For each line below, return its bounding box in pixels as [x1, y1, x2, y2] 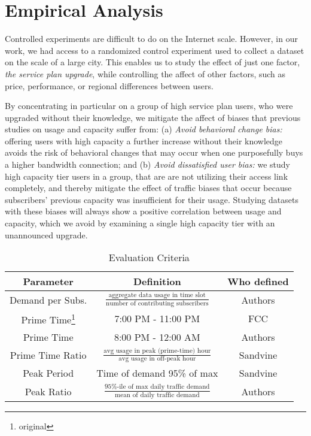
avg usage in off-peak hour [118, 355, 196, 362]
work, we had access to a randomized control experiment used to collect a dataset [5, 44, 304, 56]
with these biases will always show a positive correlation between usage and [5, 205, 282, 217]
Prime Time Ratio [10, 348, 87, 362]
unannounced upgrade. [5, 228, 88, 241]
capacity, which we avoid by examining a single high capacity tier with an [5, 217, 275, 229]
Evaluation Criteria [108, 250, 190, 265]
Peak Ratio [25, 384, 72, 398]
